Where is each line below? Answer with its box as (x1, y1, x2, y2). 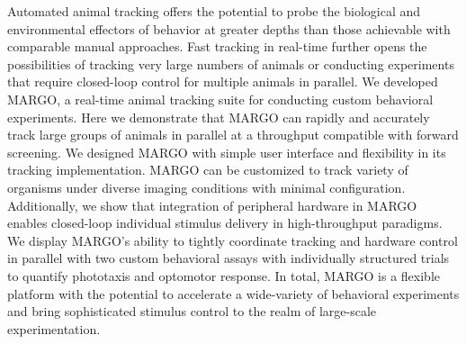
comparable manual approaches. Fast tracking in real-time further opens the (7, 37, 427, 56)
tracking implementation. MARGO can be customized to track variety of (7, 160, 408, 179)
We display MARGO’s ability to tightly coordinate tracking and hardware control (7, 231, 458, 249)
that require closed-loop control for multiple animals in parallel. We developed (7, 72, 438, 91)
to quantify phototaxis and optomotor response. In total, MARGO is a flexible (7, 266, 440, 285)
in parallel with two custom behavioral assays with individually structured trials (7, 249, 450, 267)
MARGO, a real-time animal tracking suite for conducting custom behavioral (7, 89, 434, 108)
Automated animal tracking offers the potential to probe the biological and (7, 2, 421, 20)
